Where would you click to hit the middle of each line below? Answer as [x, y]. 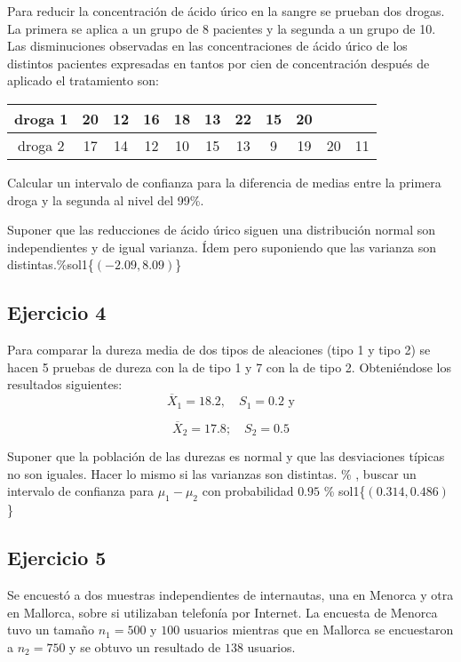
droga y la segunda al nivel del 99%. [106, 199]
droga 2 [41, 145]
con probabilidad [248, 491]
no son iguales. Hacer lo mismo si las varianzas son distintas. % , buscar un [212, 473]
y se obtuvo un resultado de [145, 646]
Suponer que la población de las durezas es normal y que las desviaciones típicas [226, 456]
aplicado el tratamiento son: [83, 80]
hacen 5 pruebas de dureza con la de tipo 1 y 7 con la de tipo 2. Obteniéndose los [230, 367]
